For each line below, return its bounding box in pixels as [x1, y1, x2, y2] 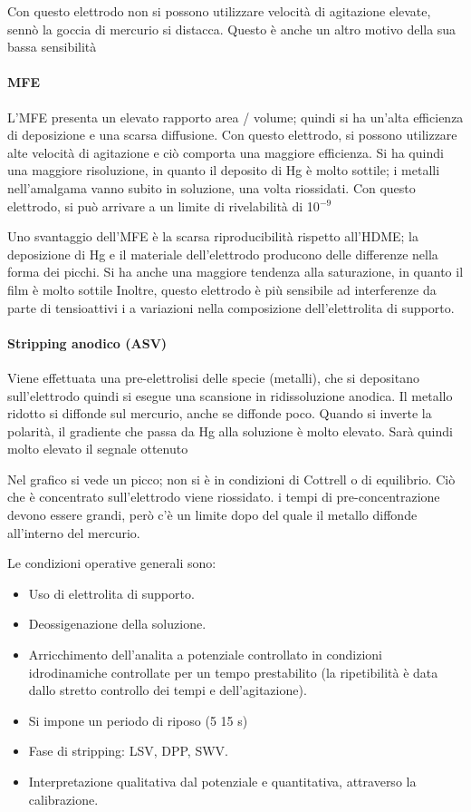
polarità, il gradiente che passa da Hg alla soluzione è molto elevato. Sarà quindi [7, 421, 453, 440]
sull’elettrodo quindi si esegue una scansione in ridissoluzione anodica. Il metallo [7, 386, 453, 405]
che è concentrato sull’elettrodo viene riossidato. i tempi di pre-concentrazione [7, 487, 440, 506]
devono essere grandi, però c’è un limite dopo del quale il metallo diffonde [7, 505, 418, 524]
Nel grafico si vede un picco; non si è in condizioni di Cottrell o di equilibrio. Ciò [7, 469, 456, 488]
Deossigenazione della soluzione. [28, 614, 207, 633]
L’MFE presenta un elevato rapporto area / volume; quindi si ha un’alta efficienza [7, 107, 464, 126]
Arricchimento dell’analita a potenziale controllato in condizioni [28, 645, 383, 664]
